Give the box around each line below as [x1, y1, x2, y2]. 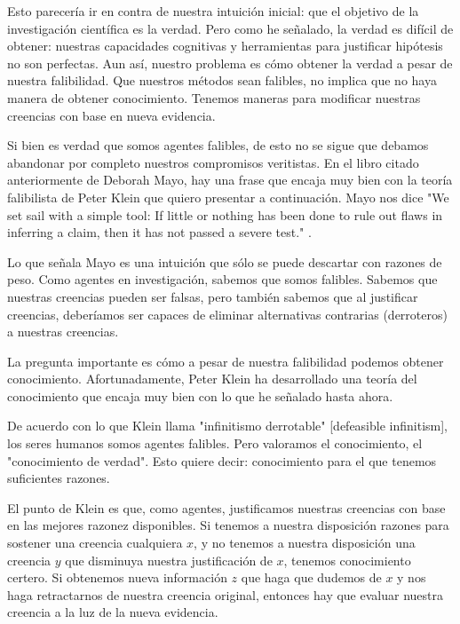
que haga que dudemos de [241, 568, 382, 587]
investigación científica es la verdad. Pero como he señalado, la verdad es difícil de [7, 19, 454, 37]
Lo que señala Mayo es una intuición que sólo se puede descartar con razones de [7, 252, 442, 271]
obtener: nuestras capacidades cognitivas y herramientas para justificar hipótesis [7, 36, 443, 55]
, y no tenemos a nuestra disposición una [194, 533, 416, 552]
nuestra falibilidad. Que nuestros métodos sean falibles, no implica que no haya [7, 71, 437, 90]
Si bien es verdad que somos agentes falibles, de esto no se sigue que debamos [7, 136, 429, 154]
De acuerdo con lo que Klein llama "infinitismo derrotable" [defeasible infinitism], [7, 416, 448, 435]
